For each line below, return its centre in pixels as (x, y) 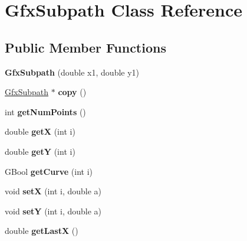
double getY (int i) (40, 151)
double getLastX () (42, 231)
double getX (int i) (40, 131)
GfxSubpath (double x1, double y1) (72, 72)
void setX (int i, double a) (53, 191)
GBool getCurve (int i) (49, 171)
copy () (72, 92)
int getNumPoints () (45, 111)
